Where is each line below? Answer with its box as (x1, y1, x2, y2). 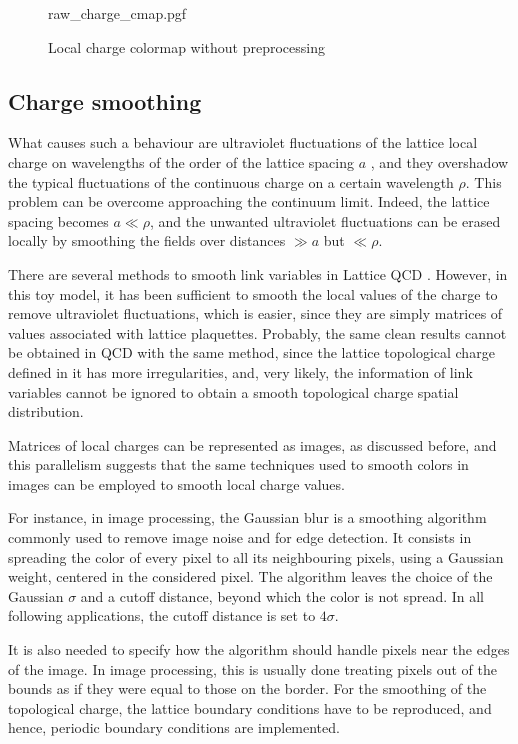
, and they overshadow (370, 151, 509, 172)
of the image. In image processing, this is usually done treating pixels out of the (8, 658, 497, 679)
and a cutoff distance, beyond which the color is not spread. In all (80, 585, 485, 606)
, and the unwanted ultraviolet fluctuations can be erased (149, 210, 501, 231)
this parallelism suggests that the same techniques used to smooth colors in (8, 454, 469, 475)
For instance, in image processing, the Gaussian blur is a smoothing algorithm (8, 507, 487, 528)
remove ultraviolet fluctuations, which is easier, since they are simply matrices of (8, 303, 503, 324)
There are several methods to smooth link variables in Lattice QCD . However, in (8, 263, 508, 284)
